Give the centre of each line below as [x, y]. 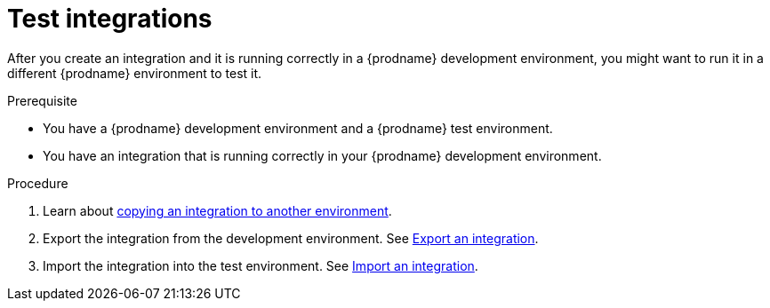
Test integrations [110, 19]
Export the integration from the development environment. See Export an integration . [291, 238]
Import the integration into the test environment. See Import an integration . [261, 265]
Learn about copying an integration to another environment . [217, 210]
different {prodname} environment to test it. [135, 73]
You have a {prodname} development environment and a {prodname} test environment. [298, 128]
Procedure [38, 183]
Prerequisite [42, 100]
